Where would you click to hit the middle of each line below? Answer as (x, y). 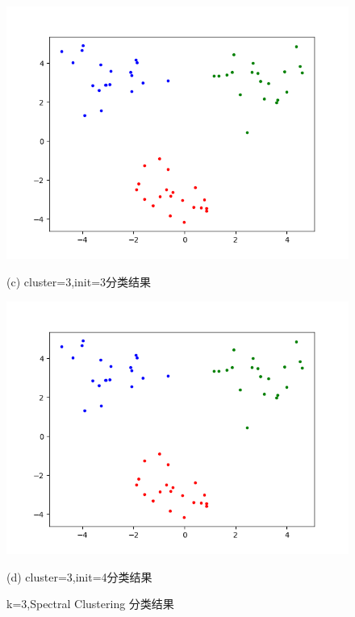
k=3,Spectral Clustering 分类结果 (90, 604)
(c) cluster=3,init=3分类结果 (79, 281)
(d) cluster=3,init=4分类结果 (79, 576)
